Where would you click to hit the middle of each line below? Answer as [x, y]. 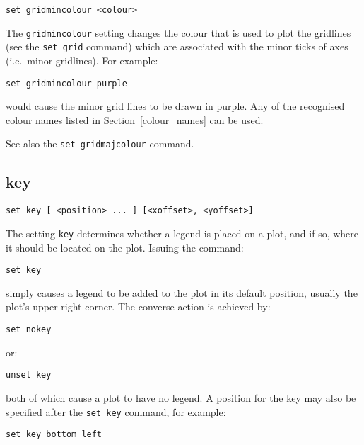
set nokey [29, 330]
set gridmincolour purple [66, 83]
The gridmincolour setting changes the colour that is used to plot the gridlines [178, 32]
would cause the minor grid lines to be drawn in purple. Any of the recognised [175, 106]
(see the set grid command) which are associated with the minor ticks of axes [177, 46]
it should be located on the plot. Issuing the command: [125, 247]
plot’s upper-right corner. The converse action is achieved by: [138, 306]
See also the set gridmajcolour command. [100, 143]
